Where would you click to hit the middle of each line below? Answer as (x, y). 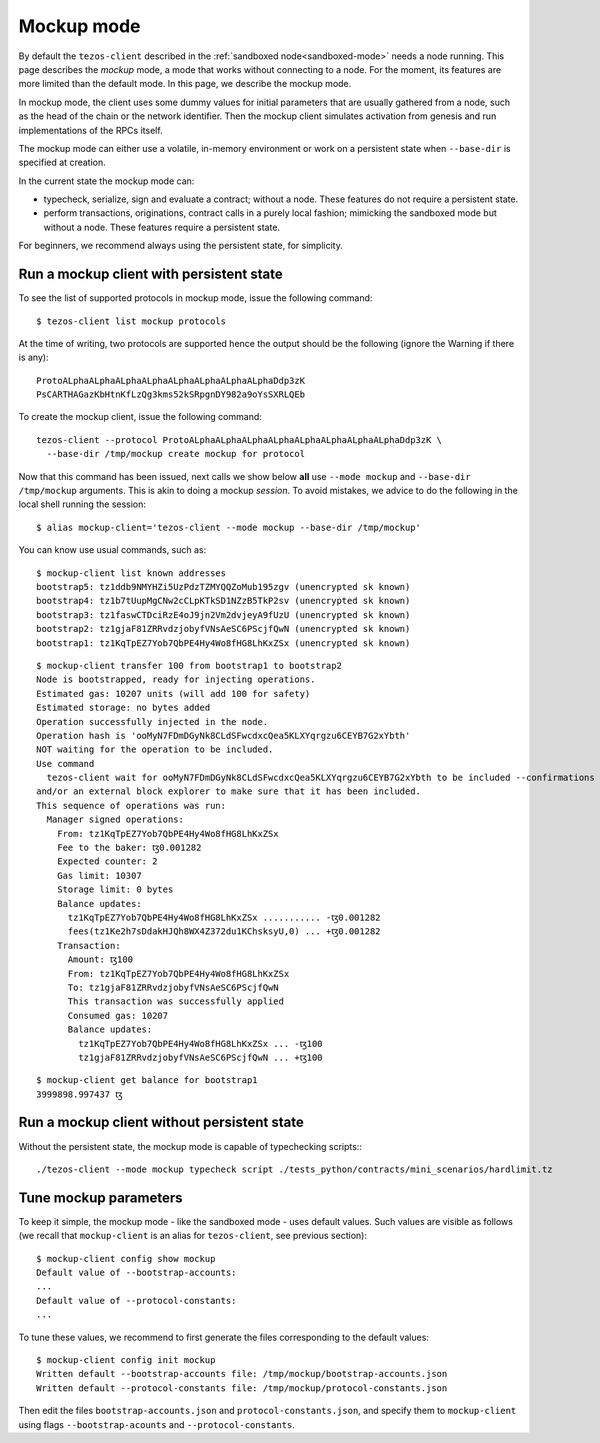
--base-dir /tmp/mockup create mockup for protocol (175, 454)
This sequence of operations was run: (131, 805)
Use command (65, 763)
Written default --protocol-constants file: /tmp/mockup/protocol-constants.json (242, 1388)
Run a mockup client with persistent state (151, 274)
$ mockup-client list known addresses (131, 573)
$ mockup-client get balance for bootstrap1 (147, 1080)
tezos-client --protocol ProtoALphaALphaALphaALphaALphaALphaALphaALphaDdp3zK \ (239, 439)
